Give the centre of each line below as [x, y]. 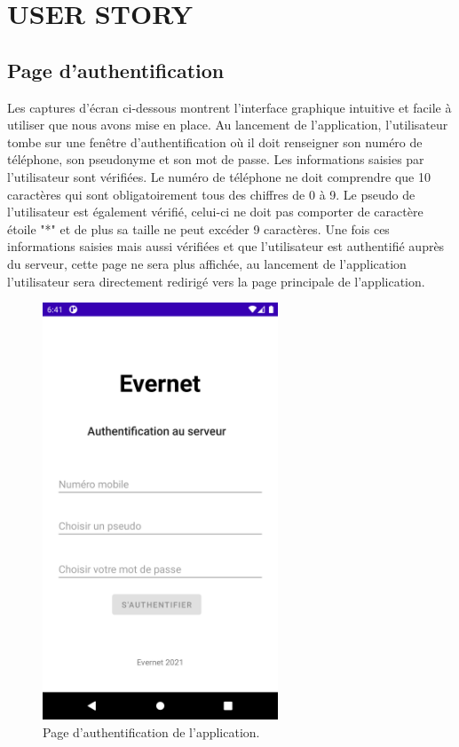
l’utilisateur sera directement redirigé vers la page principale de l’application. [216, 281]
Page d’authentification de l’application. [151, 732]
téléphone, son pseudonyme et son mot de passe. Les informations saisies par [216, 159]
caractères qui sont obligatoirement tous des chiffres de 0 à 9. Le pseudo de [211, 194]
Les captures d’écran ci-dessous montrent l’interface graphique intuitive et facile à [229, 107]
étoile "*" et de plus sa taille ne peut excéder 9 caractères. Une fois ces [198, 228]
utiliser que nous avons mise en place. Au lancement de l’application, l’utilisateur [228, 125]
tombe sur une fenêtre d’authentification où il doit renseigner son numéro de [215, 142]
